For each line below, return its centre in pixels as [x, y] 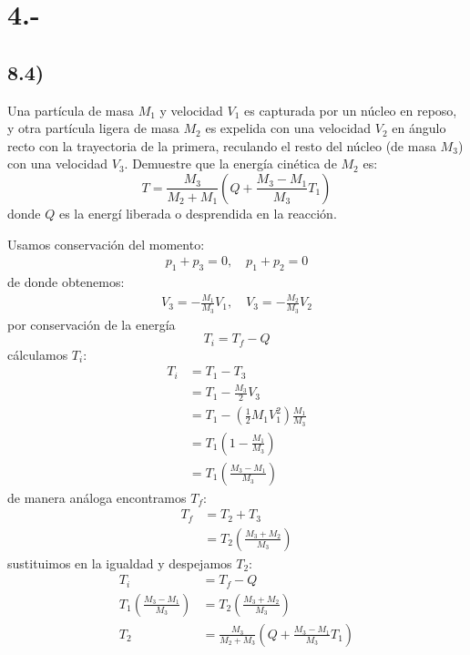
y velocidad [191, 110]
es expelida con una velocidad [288, 128]
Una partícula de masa [71, 110]
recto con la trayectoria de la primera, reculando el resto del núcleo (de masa [222, 145]
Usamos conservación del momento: [106, 244]
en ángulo [419, 128]
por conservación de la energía [92, 324]
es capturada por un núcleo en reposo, [350, 110]
